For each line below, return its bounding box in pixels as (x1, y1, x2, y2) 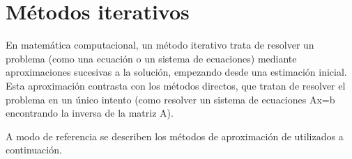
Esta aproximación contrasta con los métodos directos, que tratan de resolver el (6, 78, 346, 92)
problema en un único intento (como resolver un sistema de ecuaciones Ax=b (6, 92, 335, 106)
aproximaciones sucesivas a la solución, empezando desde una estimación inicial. (6, 65, 347, 79)
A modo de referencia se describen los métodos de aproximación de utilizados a (6, 128, 344, 143)
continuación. (6, 142, 62, 157)
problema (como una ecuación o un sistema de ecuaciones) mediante (6, 51, 297, 65)
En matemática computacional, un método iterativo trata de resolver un (6, 37, 314, 52)
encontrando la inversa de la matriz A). (6, 106, 174, 120)
